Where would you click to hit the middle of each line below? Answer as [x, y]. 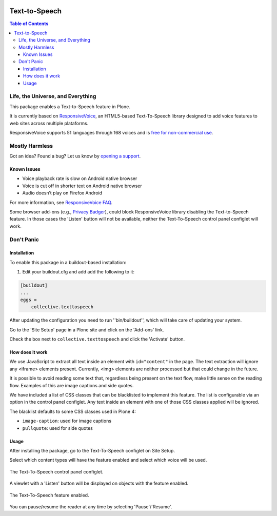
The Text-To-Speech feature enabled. [49, 495]
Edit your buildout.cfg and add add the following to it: [78, 272]
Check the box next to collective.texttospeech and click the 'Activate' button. [97, 339]
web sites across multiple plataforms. [49, 123]
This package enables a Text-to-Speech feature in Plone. [70, 106]
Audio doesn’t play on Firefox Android [62, 193]
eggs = [28, 300]
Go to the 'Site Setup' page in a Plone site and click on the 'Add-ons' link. [87, 330]
